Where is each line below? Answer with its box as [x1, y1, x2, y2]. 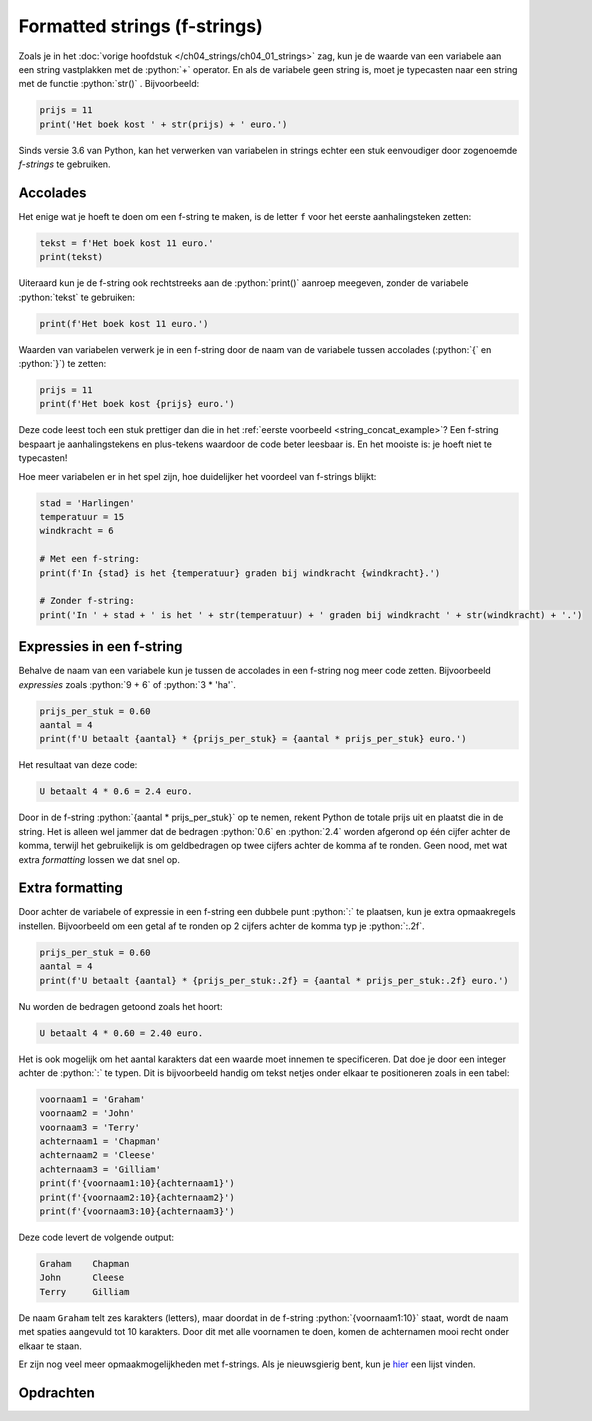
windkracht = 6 [39, 525, 114, 537]
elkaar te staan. [18, 1340, 82, 1352]
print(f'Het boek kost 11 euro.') [39, 318, 209, 329]
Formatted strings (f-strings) [18, 15, 264, 37]
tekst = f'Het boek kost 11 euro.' [39, 237, 214, 249]
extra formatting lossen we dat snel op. [18, 853, 180, 865]
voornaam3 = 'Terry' [39, 1121, 140, 1133]
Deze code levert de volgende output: [18, 1231, 175, 1244]
